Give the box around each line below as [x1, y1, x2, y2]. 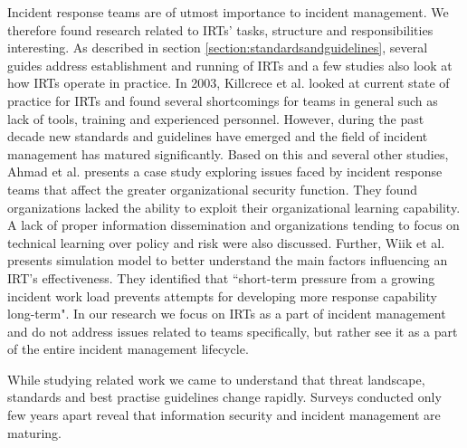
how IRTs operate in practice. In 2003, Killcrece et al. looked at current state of [7, 73, 450, 92]
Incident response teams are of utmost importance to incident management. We [7, 3, 449, 21]
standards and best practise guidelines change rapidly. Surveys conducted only [7, 387, 442, 406]
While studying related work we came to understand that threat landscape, [7, 369, 425, 388]
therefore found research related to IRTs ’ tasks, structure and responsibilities [7, 20, 434, 39]
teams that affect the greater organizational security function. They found [7, 179, 417, 198]
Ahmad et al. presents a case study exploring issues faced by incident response [7, 162, 443, 181]
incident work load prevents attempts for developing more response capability [7, 286, 437, 305]
